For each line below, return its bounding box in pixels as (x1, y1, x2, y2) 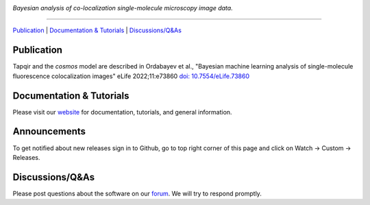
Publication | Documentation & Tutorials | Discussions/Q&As (12, 26, 182, 34)
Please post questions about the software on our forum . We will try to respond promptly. (12, 189, 262, 197)
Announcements (12, 125, 86, 137)
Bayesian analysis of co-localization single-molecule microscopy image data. (12, 4, 233, 12)
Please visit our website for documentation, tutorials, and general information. (12, 108, 232, 116)
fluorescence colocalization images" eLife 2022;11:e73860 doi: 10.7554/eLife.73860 (12, 72, 250, 80)
